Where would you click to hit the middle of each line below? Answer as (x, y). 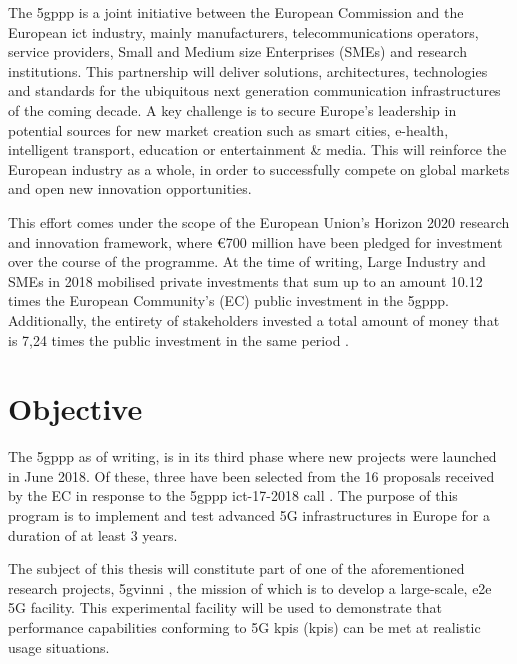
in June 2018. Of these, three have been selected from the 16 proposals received (251, 475)
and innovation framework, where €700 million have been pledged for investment (255, 241)
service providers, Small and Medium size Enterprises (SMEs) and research (237, 51)
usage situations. (59, 646)
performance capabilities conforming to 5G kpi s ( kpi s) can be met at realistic (244, 626)
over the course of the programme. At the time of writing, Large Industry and (247, 261)
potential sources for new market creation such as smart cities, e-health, (228, 129)
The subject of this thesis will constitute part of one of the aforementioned (236, 568)
